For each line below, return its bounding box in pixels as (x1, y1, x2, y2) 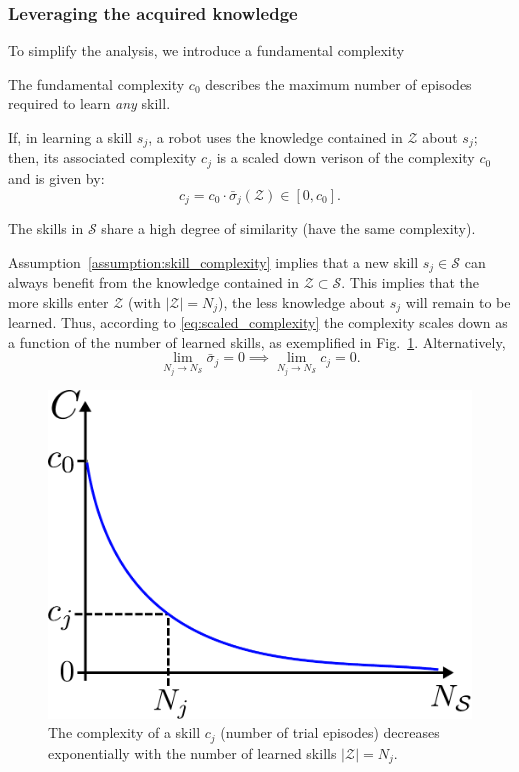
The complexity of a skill (48, 722, 201, 743)
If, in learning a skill (8, 127, 133, 147)
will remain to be (405, 291, 511, 312)
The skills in (8, 217, 84, 238)
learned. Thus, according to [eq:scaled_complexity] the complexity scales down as (8, 312, 508, 333)
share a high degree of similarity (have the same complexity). (101, 217, 476, 238)
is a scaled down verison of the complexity (216, 147, 475, 168)
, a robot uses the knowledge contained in (148, 127, 403, 147)
